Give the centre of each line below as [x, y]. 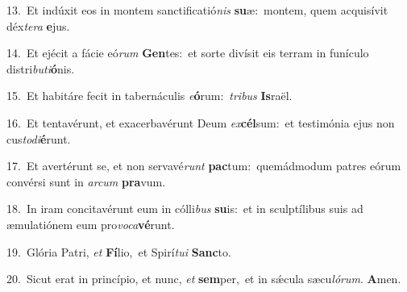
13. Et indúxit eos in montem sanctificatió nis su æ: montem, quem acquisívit [197, 10]
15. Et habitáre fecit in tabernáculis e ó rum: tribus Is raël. [150, 96]
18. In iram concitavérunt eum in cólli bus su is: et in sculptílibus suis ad [185, 209]
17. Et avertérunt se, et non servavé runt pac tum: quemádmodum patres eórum [204, 166]
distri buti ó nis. [41, 68]
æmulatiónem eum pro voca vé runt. [91, 224]
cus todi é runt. [39, 138]
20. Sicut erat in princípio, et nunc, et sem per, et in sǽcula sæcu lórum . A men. [204, 279]
